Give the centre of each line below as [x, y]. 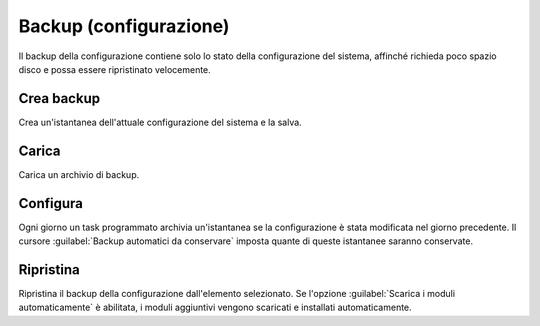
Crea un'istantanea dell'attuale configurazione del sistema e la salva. [160, 122]
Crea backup [59, 98]
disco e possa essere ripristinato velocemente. [115, 69]
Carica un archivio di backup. [79, 174]
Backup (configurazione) [124, 26]
